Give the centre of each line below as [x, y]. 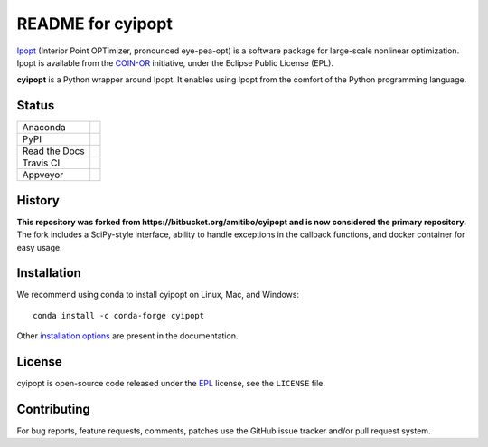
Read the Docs [53, 151]
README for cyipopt [95, 24]
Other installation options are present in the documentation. [127, 336]
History [38, 200]
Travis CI [41, 163]
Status [36, 105]
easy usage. [39, 247]
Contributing [53, 409]
